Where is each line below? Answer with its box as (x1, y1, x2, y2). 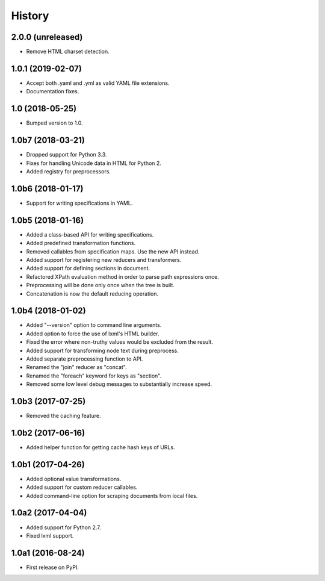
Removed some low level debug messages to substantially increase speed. (26, 381, 212, 388)
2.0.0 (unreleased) (11, 32, 83, 42)
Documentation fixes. (26, 88, 79, 95)
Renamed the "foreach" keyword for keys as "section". (26, 372, 162, 379)
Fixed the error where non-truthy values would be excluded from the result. (26, 338, 214, 346)
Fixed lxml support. (26, 532, 74, 539)
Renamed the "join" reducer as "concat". (26, 364, 127, 371)
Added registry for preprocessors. (26, 167, 111, 175)
